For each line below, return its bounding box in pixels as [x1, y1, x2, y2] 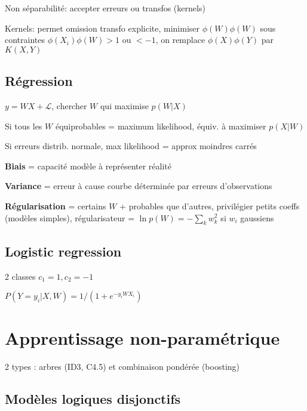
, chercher [51, 99, 87, 112]
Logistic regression [5, 242, 122, 260]
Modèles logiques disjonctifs [5, 390, 181, 408]
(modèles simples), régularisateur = [5, 211, 135, 224]
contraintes [5, 33, 45, 46]
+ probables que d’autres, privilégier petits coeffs [119, 199, 300, 212]
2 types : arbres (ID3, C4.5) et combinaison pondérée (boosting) [5, 360, 240, 373]
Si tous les [5, 119, 42, 132]
